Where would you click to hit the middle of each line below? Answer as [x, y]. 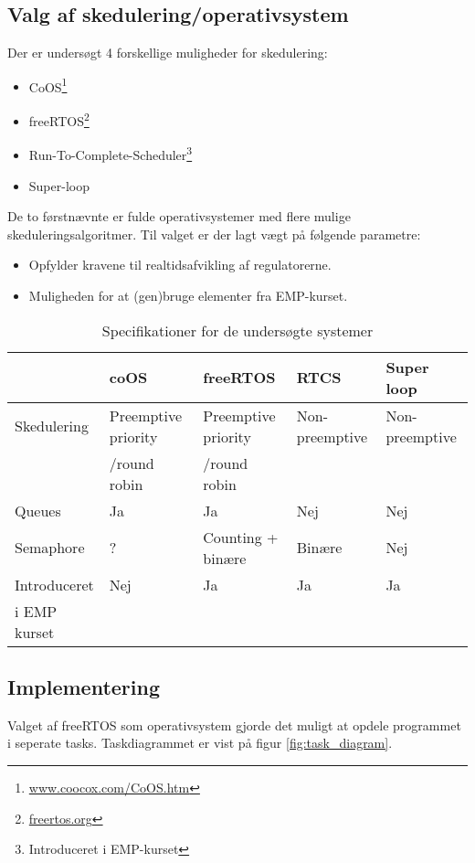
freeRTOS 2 [59, 119]
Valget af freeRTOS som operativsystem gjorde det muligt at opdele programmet [234, 724]
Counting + [241, 537]
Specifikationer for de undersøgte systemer [237, 330]
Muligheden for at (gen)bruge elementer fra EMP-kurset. [188, 295]
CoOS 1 [48, 85]
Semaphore [50, 548]
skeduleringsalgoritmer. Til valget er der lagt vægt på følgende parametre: [214, 234]
